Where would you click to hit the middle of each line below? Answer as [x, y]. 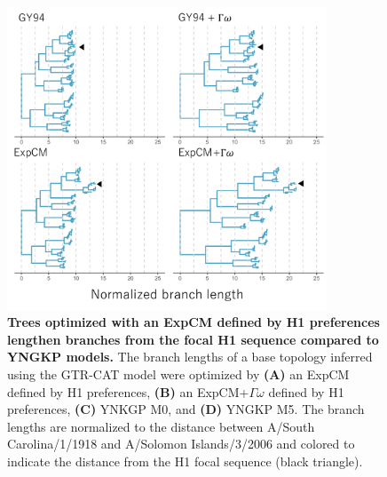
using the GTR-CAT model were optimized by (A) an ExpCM [178, 374]
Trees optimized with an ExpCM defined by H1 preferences [193, 322]
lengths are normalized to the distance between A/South [161, 426]
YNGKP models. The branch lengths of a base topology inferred [190, 357]
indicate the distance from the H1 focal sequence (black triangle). [185, 461]
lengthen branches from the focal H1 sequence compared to [193, 339]
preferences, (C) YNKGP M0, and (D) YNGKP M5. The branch [186, 409]
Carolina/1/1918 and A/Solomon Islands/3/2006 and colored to [181, 444]
